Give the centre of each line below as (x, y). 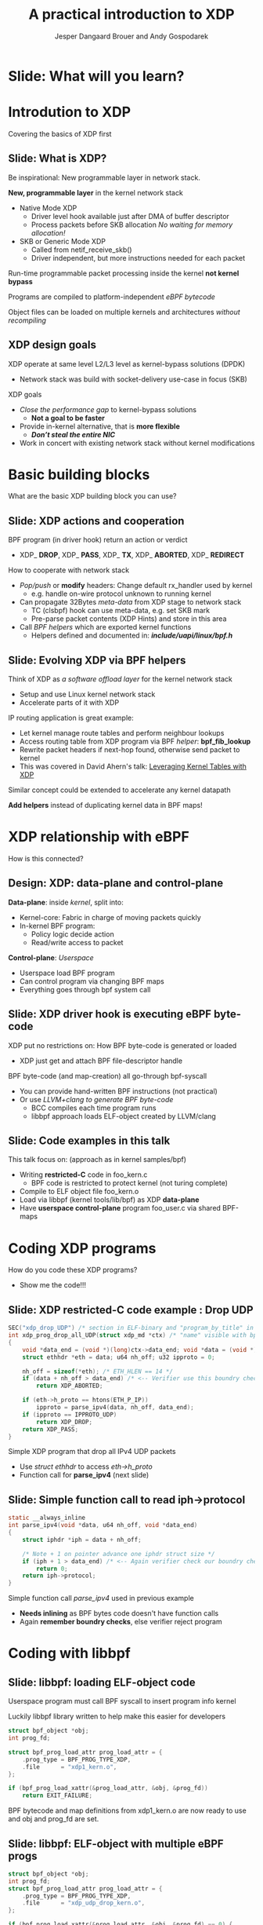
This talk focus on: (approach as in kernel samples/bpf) (97, 1160)
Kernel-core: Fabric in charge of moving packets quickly (110, 917)
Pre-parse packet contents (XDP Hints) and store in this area (129, 619)
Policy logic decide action (73, 934)
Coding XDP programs (82, 1248)
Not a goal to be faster (68, 418)
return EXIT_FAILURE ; (57, 1795)
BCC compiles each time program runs (94, 1108)
